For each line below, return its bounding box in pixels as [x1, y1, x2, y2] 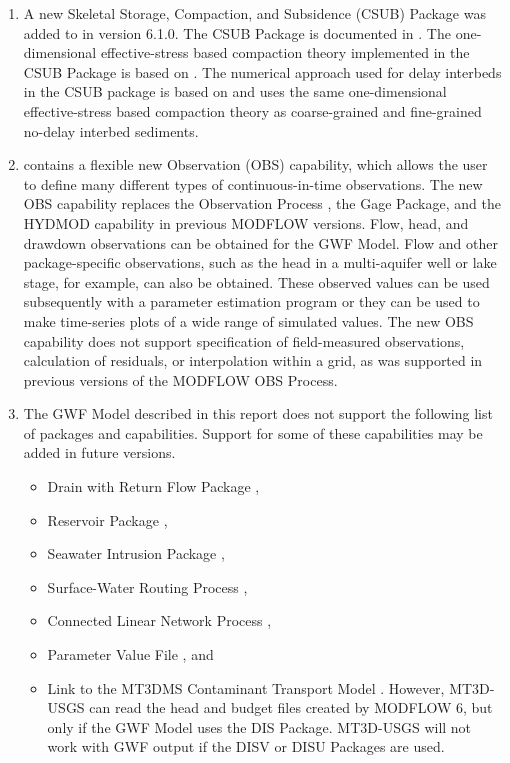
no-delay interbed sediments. [23, 120, 199, 141]
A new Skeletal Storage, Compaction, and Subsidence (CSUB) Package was [23, 3, 486, 23]
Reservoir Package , [47, 509, 168, 530]
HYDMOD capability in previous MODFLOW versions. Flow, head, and [23, 212, 469, 233]
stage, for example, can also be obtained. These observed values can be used [23, 271, 490, 292]
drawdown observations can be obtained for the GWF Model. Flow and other [23, 232, 498, 253]
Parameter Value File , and [47, 644, 214, 665]
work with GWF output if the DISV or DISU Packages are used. [47, 736, 445, 757]
